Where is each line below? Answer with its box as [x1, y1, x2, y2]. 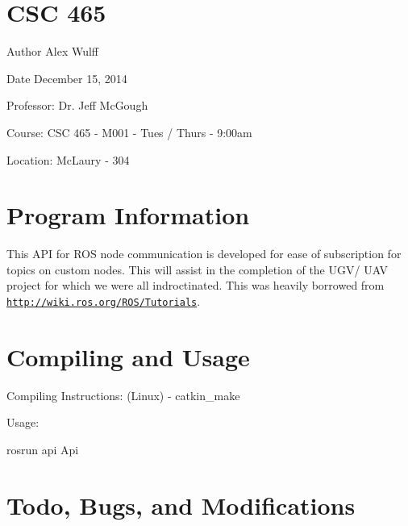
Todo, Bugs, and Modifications [6, 488, 356, 521]
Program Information [6, 198, 250, 232]
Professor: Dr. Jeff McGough [6, 97, 148, 114]
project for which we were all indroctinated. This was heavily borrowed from [6, 277, 385, 294]
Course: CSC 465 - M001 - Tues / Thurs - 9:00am [6, 123, 252, 140]
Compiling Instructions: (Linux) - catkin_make [6, 386, 240, 403]
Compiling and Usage [6, 340, 250, 373]
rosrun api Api [6, 440, 79, 457]
